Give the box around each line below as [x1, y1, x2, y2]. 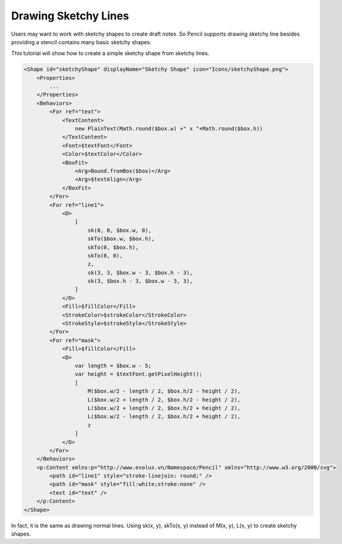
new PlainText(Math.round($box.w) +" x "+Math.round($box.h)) [74, 125, 263, 133]
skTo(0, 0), [88, 252, 123, 259]
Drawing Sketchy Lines [11, 9, 129, 22]
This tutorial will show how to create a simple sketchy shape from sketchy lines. [11, 50, 210, 57]
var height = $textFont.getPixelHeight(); [74, 371, 202, 378]
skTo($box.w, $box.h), [88, 235, 155, 242]
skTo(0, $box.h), [88, 244, 139, 251]
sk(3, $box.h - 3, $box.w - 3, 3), [88, 278, 193, 284]
